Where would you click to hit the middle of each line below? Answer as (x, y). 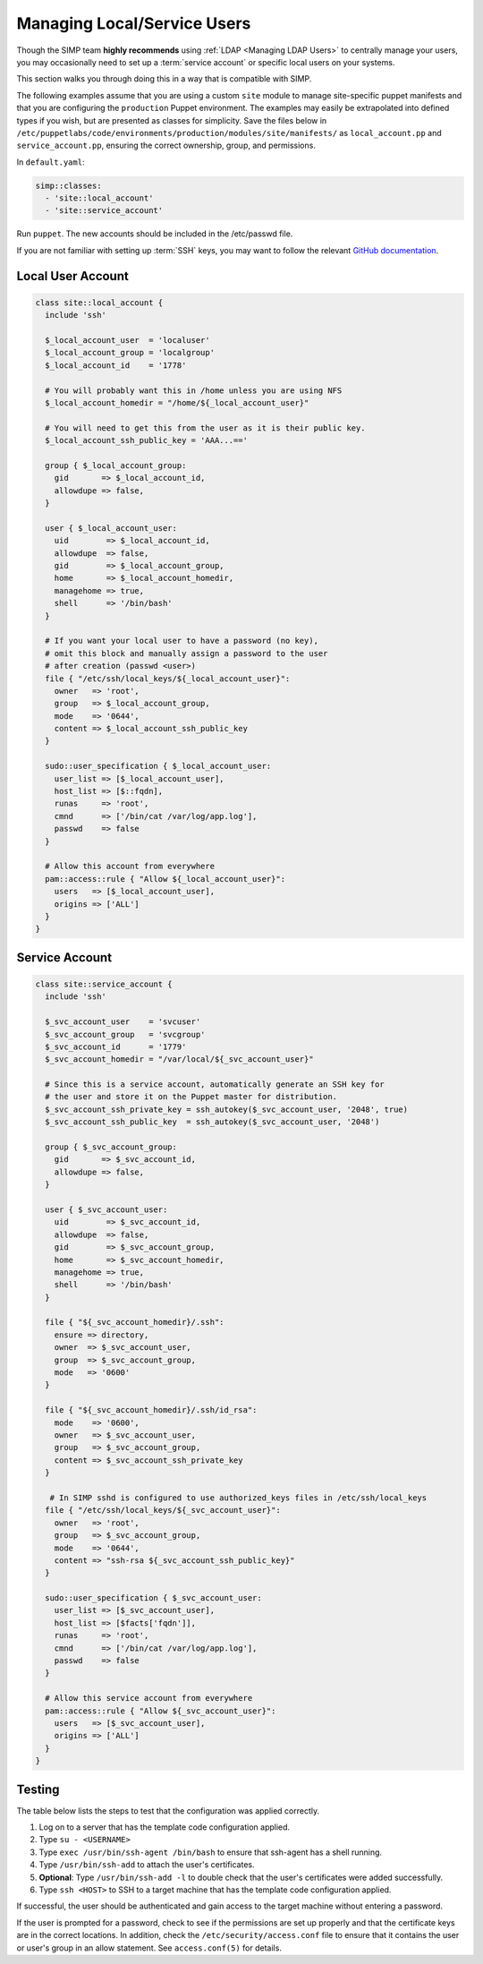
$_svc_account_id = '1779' (116, 1046)
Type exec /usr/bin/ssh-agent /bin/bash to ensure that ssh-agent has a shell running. (211, 1852)
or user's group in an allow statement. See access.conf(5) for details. (149, 1948)
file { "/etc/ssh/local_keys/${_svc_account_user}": (163, 1510)
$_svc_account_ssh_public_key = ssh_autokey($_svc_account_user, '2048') (212, 1122)
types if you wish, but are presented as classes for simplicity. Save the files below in (172, 120)
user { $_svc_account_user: (106, 1209)
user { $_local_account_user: (111, 528)
